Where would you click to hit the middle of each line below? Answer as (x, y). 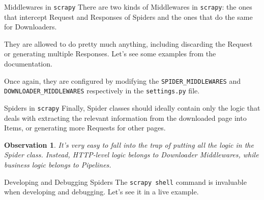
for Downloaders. (31, 27)
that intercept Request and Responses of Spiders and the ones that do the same (128, 16)
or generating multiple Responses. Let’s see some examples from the (110, 54)
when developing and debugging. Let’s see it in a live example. (101, 192)
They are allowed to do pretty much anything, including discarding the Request (128, 43)
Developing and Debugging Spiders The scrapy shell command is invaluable (125, 181)
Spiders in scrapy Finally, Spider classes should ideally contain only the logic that (132, 107)
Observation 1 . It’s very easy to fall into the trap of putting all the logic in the (129, 144)
